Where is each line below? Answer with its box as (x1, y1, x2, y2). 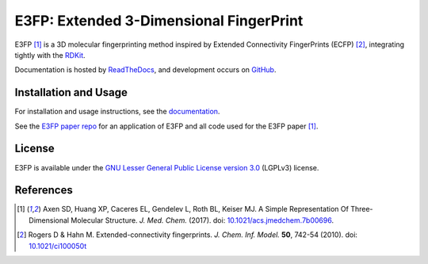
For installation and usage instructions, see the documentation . (14, 107, 220, 117)
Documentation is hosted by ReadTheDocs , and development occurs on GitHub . (14, 65, 277, 75)
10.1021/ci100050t (29, 241, 87, 251)
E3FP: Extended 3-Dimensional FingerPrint (14, 12, 304, 29)
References (14, 183, 73, 197)
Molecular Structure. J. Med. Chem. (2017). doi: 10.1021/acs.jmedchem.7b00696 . (71, 215, 334, 225)
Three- (350, 205, 373, 214)
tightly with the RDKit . (14, 50, 86, 59)
